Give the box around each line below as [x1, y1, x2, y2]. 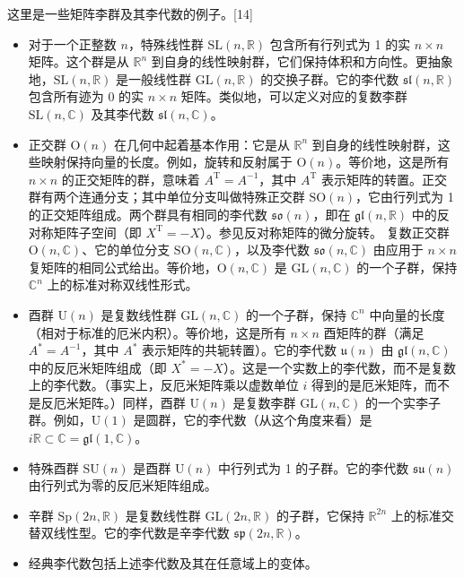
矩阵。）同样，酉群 [78, 393, 186, 411]
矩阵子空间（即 [53, 222, 142, 241]
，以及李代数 [233, 240, 310, 259]
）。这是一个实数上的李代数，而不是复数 [223, 358, 456, 376]
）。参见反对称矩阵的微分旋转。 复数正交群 [200, 222, 450, 241]
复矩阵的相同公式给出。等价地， [28, 257, 217, 276]
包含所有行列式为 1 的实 [269, 34, 411, 53]
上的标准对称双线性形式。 [47, 275, 198, 294]
